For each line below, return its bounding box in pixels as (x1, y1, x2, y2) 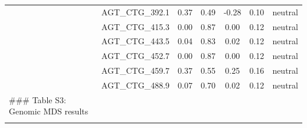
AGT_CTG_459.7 (101, 64, 170, 77)
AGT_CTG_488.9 (101, 78, 170, 91)
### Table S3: (9, 93, 66, 106)
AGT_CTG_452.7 (101, 50, 170, 62)
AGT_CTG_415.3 (101, 20, 170, 32)
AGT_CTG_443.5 (101, 35, 170, 47)
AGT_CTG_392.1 (101, 5, 170, 18)
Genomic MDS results (9, 105, 89, 117)
